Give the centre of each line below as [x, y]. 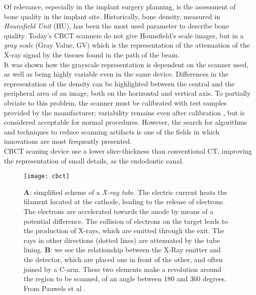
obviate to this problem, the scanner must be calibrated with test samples [115, 102]
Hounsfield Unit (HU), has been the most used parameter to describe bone [116, 26]
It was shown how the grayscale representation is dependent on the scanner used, [126, 64]
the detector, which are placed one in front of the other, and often [123, 259]
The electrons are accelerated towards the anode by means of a [119, 211]
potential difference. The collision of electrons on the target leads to [126, 221]
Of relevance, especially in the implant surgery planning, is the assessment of [120, 6]
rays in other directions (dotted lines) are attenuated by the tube [122, 240]
